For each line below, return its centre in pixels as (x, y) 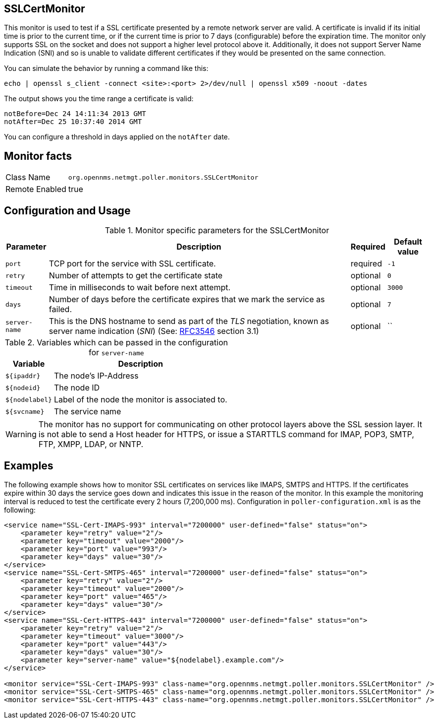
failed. (60, 309)
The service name (87, 412)
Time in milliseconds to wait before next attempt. (140, 288)
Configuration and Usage (67, 210)
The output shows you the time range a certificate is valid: (99, 99)
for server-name (116, 353)
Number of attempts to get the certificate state (136, 276)
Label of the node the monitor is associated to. (140, 400)
